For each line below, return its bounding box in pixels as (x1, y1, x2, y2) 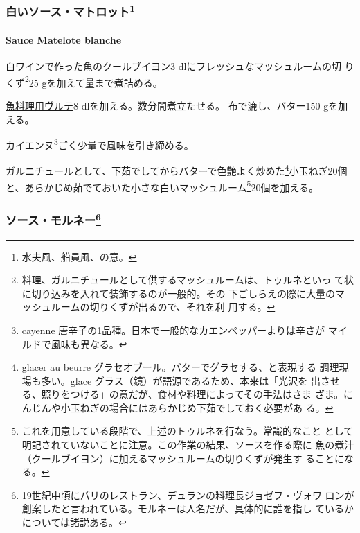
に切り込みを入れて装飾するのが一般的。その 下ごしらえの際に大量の (21, 286, 336, 300)
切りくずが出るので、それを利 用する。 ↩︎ (89, 299, 276, 314)
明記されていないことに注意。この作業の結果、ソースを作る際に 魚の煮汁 (21, 437, 354, 452)
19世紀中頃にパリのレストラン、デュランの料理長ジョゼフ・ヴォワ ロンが (21, 487, 354, 502)
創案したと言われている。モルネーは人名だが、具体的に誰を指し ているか (21, 501, 354, 516)
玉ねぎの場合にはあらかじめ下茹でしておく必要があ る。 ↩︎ (70, 400, 334, 414)
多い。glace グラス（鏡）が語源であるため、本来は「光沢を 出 (41, 373, 321, 387)
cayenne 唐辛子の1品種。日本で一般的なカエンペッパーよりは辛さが (21, 322, 325, 337)
